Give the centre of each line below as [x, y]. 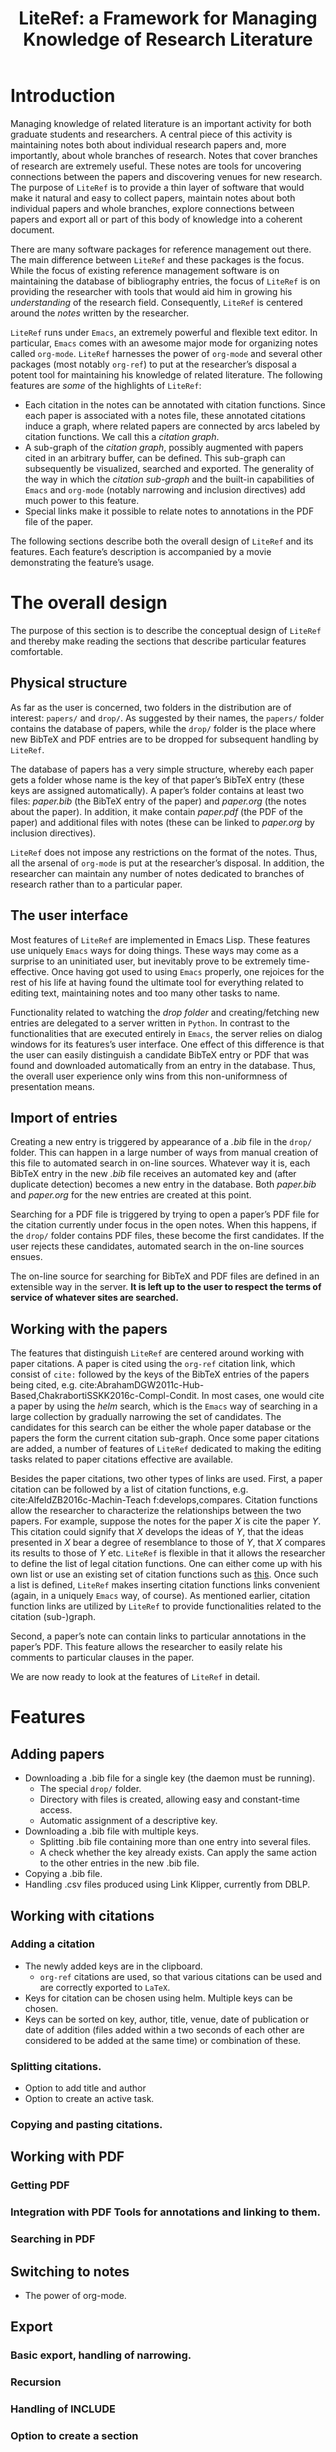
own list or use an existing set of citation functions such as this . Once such [164, 1574]
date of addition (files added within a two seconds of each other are [164, 2029]
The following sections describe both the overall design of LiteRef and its [162, 541]
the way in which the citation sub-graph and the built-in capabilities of [169, 479]
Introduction [63, 96]
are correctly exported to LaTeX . [105, 1987]
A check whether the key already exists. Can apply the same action [178, 1853]
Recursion [36, 2382]
